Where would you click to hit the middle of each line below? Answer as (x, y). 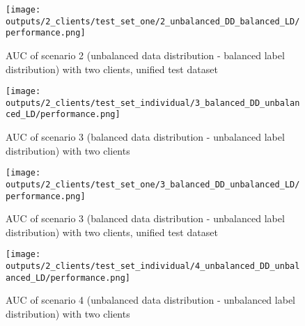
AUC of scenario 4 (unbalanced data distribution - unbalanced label (150, 300)
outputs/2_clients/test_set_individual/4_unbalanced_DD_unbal (153, 266)
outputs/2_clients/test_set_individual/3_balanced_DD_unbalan (153, 103)
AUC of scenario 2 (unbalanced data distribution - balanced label (145, 55)
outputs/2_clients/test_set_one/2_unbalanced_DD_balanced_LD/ (153, 21)
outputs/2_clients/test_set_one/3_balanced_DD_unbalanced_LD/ (153, 184)
